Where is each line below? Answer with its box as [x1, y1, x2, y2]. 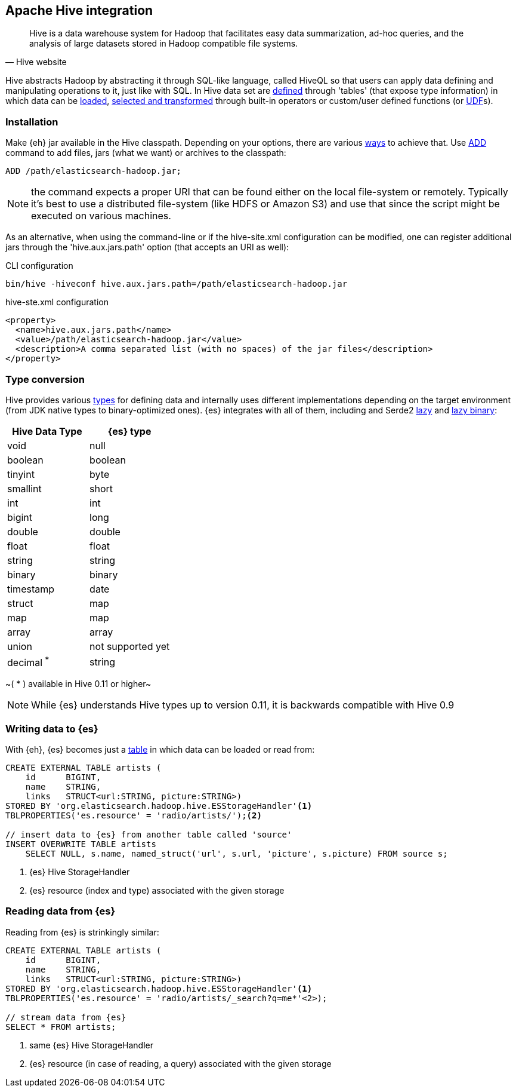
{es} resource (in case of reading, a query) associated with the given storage [29, 1058, 332, 1069]
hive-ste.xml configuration [5, 297, 109, 308]
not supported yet [89, 640, 170, 652]
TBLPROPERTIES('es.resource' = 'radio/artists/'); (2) [5, 811, 262, 820]
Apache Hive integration [5, 3, 153, 18]
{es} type [107, 425, 152, 437]
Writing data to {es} [5, 722, 98, 735]
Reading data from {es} [5, 905, 116, 918]
